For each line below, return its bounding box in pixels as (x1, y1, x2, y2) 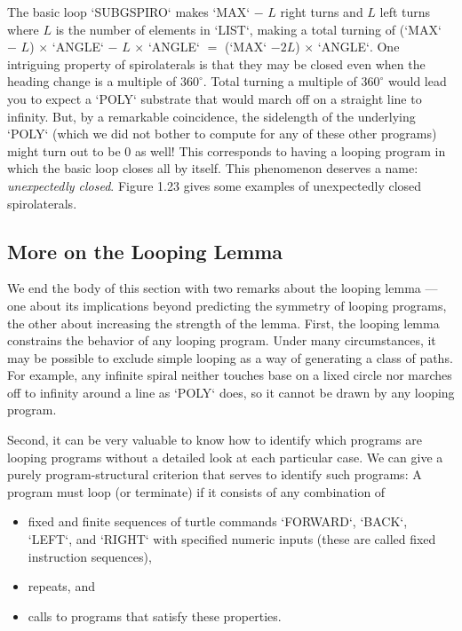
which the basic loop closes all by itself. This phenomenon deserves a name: (7, 159, 418, 177)
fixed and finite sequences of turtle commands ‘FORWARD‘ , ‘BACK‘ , (28, 512, 408, 531)
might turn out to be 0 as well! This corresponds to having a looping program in (7, 141, 446, 160)
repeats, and (28, 577, 95, 596)
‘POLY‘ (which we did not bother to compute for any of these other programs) (7, 124, 437, 143)
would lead (388, 72, 447, 91)
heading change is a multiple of (7, 72, 177, 91)
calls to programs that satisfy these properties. (28, 606, 282, 625)
